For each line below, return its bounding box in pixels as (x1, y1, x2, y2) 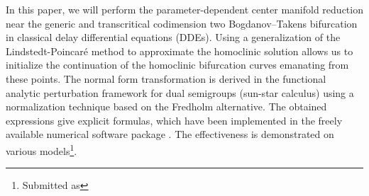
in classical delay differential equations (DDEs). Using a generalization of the (6, 30, 341, 45)
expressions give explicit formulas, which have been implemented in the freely (6, 113, 343, 127)
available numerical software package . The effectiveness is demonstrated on (6, 127, 334, 142)
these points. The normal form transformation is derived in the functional (6, 71, 326, 86)
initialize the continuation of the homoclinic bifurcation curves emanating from (6, 57, 349, 72)
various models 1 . (6, 141, 77, 158)
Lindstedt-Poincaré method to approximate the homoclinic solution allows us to (6, 43, 353, 58)
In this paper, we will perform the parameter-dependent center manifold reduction (6, 2, 363, 16)
